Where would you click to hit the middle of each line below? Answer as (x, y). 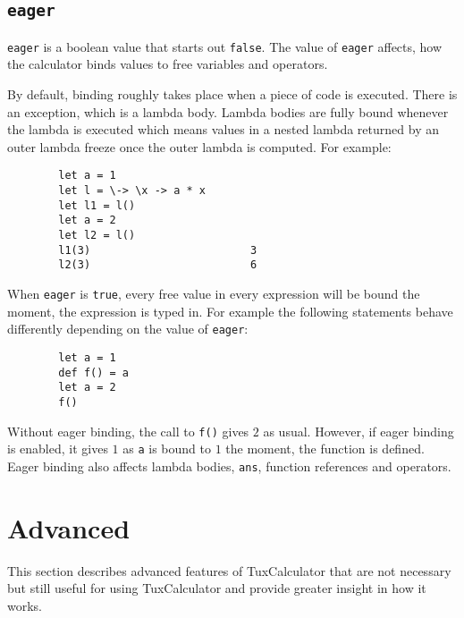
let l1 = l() (97, 205)
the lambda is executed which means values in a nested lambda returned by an (223, 129)
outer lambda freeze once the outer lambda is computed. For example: (199, 146)
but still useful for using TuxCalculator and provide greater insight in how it (217, 588)
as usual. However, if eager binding (359, 431)
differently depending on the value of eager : (128, 329)
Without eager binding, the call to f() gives (128, 431)
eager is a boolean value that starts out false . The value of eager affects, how (225, 46)
